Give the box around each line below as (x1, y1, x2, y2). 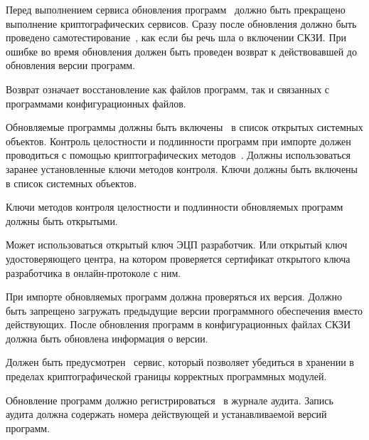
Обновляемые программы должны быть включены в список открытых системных (6, 120, 363, 135)
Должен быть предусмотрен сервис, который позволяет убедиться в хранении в (6, 355, 354, 370)
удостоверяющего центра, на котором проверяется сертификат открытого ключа (6, 251, 351, 266)
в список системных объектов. (6, 175, 137, 190)
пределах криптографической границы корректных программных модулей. (6, 369, 327, 384)
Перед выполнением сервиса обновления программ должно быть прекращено (6, 2, 346, 16)
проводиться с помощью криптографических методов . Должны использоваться (6, 147, 351, 162)
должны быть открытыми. (6, 213, 118, 228)
